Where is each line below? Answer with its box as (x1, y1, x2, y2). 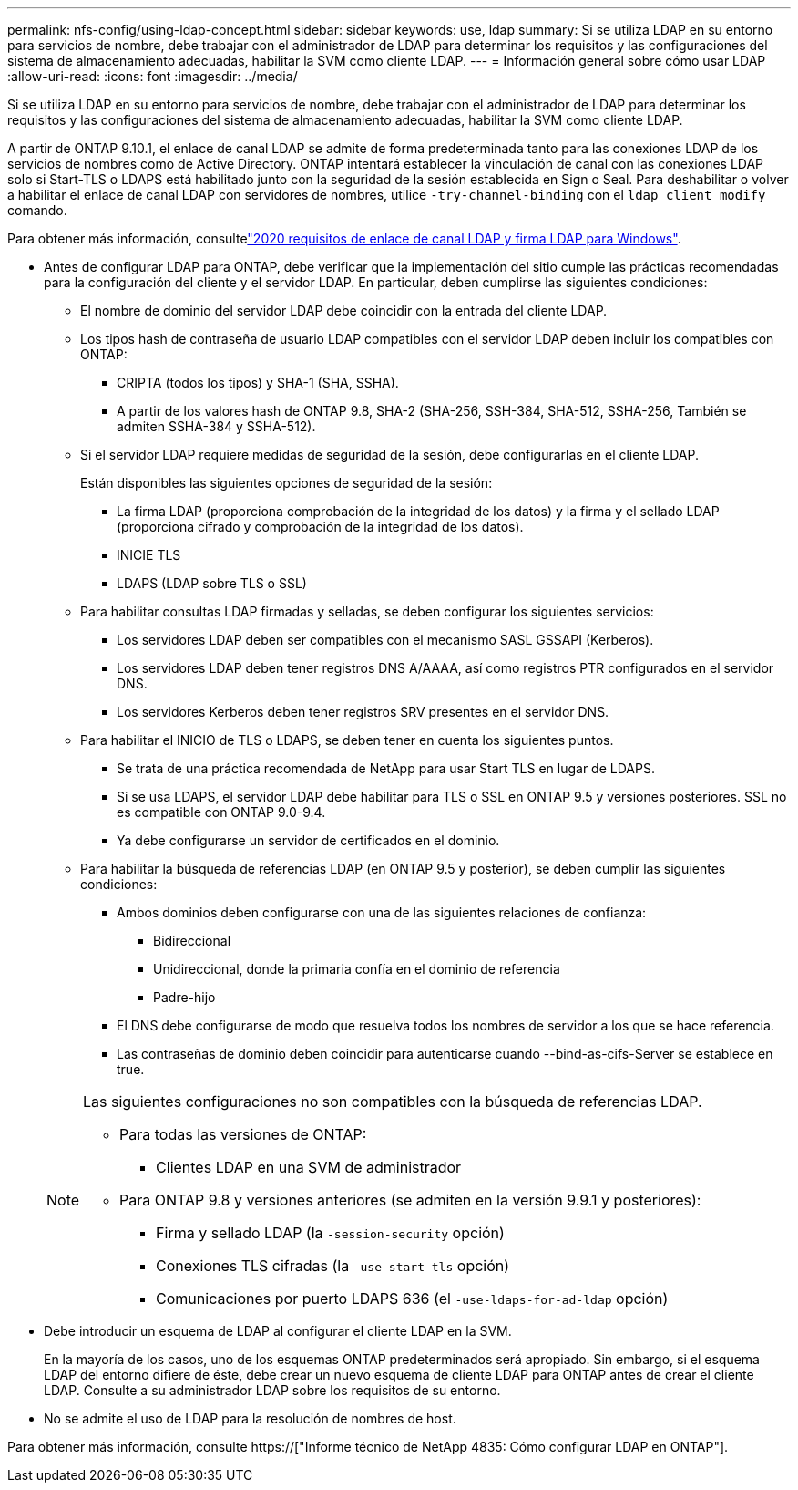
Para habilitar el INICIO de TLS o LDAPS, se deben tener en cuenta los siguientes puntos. (80, 732, 614, 748)
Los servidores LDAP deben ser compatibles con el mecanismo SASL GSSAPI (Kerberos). (117, 632, 654, 647)
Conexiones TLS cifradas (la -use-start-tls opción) (156, 1257, 510, 1275)
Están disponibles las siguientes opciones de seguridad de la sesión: (80, 475, 493, 491)
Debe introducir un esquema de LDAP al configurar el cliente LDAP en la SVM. (44, 1323, 512, 1339)
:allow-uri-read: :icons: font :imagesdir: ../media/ (7, 68, 298, 84)
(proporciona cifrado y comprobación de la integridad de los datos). (117, 519, 524, 534)
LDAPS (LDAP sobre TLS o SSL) (117, 575, 307, 591)
